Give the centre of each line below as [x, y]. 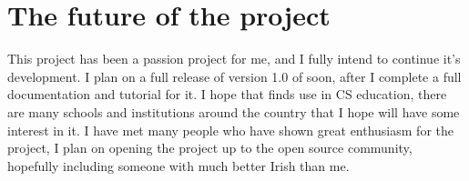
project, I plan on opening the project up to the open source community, [210, 148]
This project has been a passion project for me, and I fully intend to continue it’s [234, 59]
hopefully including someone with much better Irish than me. [178, 165]
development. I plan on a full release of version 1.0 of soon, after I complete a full [234, 76]
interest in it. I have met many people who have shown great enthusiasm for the [230, 130]
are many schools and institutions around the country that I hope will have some [234, 111]
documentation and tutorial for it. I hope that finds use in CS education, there [227, 94]
